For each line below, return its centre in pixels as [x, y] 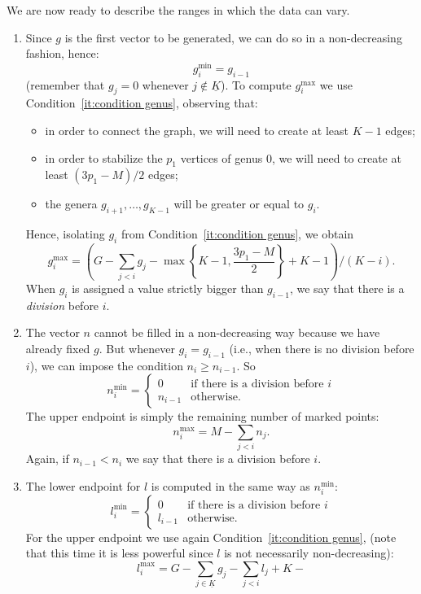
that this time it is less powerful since [119, 553]
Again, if [47, 459]
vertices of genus [221, 157]
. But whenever [137, 348]
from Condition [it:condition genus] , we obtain [237, 234]
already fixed [58, 348]
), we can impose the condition [106, 365]
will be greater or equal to [239, 204]
